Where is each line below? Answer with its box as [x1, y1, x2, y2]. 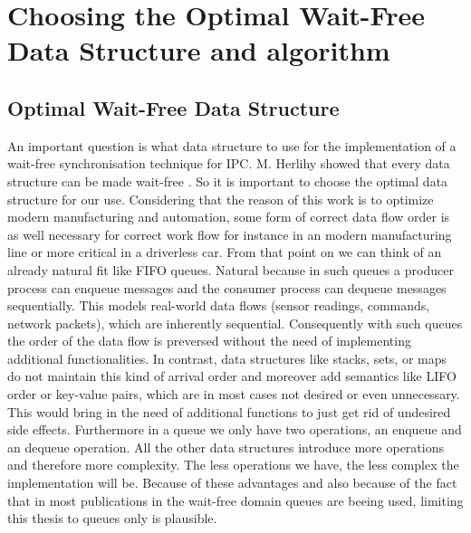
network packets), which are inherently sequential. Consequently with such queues [7, 313, 463, 332]
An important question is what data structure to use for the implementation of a [7, 136, 457, 155]
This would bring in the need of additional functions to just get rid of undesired [7, 402, 451, 421]
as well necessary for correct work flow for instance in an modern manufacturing [7, 224, 452, 243]
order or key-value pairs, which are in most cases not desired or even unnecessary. [7, 385, 460, 404]
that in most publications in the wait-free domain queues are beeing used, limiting [7, 490, 464, 509]
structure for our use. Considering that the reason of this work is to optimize [7, 189, 434, 208]
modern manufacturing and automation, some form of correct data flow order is [7, 207, 450, 226]
